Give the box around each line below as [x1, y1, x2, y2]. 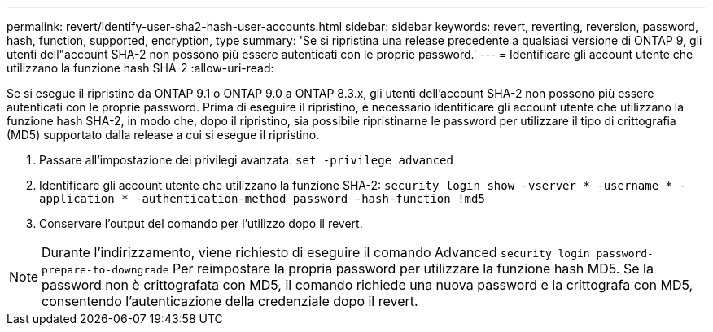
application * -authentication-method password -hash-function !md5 [39, 192, 485, 205]
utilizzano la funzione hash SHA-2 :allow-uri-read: [7, 61, 274, 75]
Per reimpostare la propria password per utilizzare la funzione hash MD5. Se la [173, 260, 654, 277]
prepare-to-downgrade [42, 264, 169, 276]
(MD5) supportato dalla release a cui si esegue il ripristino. [7, 128, 320, 142]
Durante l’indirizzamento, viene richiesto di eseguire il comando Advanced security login [42, 244, 590, 260]
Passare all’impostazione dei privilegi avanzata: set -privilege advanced [39, 153, 453, 167]
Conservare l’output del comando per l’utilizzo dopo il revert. [39, 216, 363, 230]
